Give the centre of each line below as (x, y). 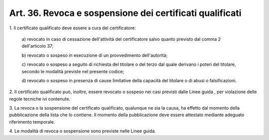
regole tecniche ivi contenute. (40, 99)
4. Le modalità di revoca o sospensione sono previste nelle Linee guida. (83, 131)
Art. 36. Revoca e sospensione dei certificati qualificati (125, 13)
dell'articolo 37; (38, 46)
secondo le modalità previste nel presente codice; (73, 71)
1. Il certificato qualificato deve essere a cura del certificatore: (73, 28)
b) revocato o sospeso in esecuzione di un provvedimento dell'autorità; (95, 55)
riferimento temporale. (32, 122)
